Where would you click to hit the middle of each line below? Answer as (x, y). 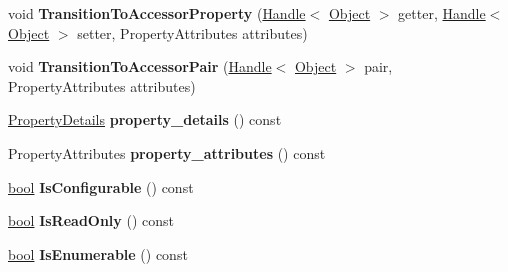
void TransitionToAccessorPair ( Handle (140, 66)
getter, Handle (442, 13)
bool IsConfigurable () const (101, 186)
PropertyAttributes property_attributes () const (167, 152)
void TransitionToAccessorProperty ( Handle (157, 13)
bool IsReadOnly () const (91, 220)
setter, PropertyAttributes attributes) (192, 32)
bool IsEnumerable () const (98, 253)
